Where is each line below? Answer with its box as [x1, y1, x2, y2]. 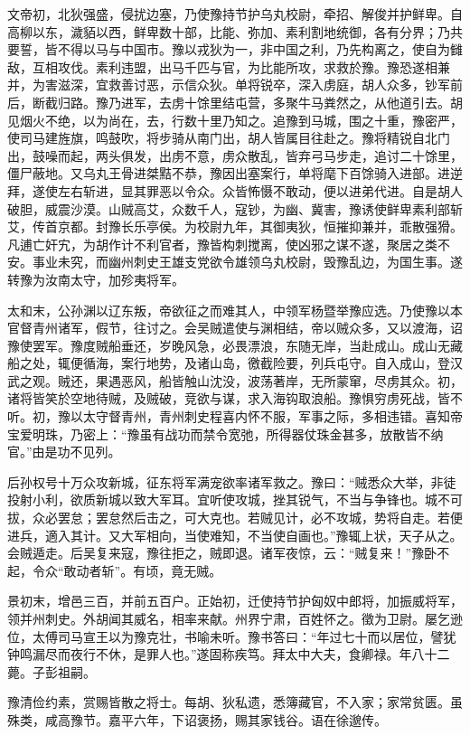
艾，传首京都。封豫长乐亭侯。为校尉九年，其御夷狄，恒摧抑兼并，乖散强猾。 [7, 217, 463, 236]
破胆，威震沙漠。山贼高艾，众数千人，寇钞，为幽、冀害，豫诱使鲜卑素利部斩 [7, 199, 463, 218]
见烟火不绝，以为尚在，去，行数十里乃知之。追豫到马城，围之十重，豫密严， [7, 110, 463, 129]
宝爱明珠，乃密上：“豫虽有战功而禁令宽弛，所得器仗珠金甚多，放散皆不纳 [7, 424, 444, 443]
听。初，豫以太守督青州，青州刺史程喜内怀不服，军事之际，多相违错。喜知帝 [7, 407, 463, 426]
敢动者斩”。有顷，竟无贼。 [63, 561, 222, 580]
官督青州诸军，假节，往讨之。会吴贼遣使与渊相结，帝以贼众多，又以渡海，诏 [7, 318, 463, 337]
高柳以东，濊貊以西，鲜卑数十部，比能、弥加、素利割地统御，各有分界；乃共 [7, 22, 463, 41]
